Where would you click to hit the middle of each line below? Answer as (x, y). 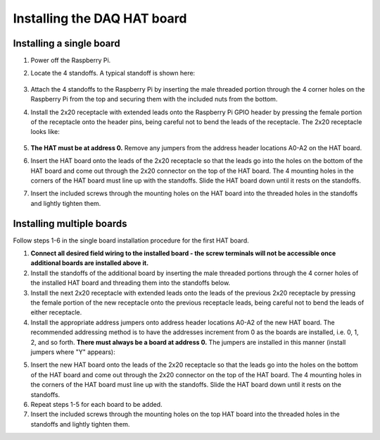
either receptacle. (56, 312)
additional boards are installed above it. (90, 263)
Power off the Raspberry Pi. (71, 61)
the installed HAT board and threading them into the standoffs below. (131, 283)
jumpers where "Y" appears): (73, 352)
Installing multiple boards (70, 223)
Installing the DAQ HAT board (100, 18)
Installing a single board (67, 43)
